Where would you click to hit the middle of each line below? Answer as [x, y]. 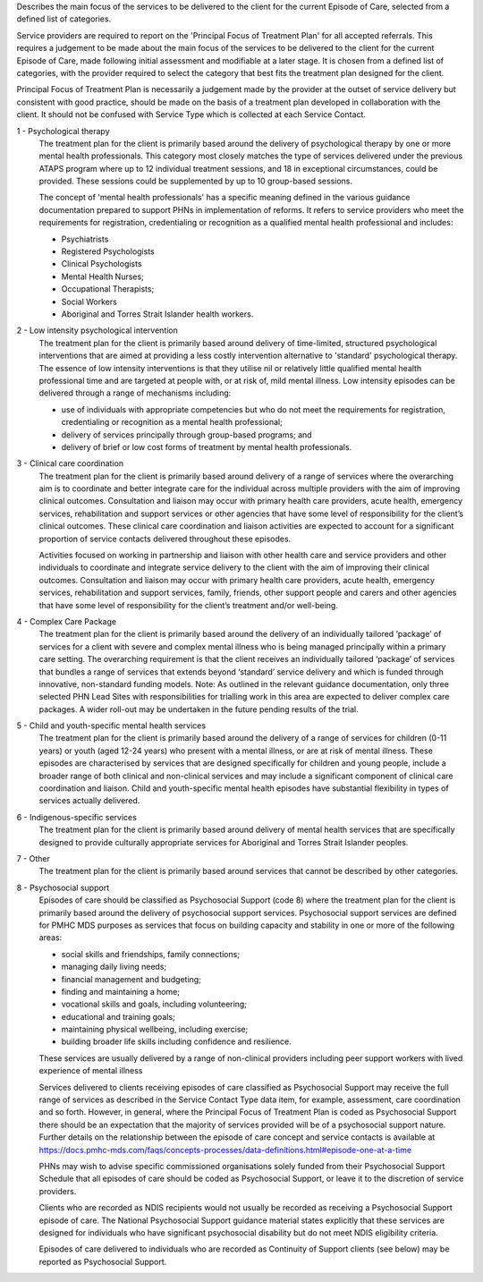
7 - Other [34, 858]
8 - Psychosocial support [63, 887]
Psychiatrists [85, 239]
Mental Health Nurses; [103, 276]
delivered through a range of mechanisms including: [135, 393]
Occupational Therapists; [108, 289]
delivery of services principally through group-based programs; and [186, 435]
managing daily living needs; [114, 967]
